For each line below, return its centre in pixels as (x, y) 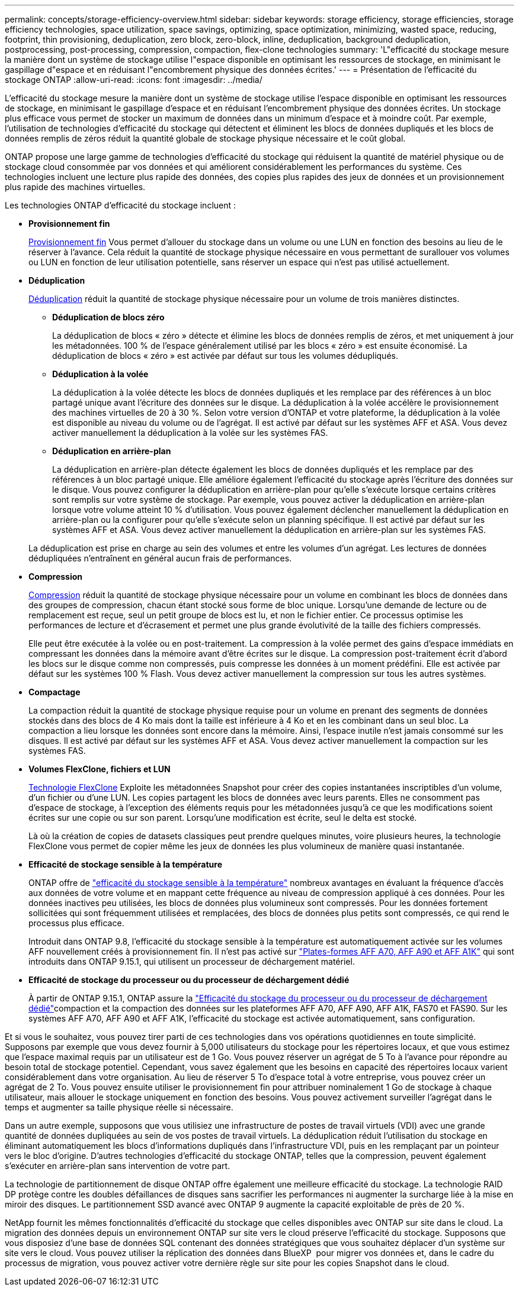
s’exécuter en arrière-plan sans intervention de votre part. (118, 1166)
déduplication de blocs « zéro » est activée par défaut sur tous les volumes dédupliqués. (225, 356)
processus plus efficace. (76, 923)
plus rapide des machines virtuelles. (75, 187)
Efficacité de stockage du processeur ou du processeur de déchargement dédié (189, 980)
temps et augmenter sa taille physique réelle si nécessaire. (119, 1107)
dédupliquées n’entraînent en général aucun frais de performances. (160, 558)
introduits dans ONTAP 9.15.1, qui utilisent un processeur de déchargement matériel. (192, 961)
